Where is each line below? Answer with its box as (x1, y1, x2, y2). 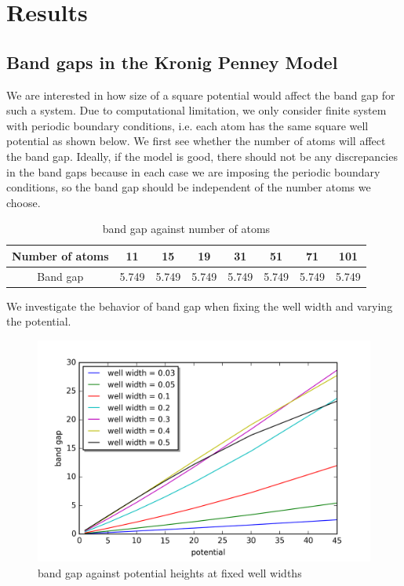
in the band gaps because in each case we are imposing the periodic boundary (6, 163, 380, 180)
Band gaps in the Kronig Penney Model (6, 49, 338, 74)
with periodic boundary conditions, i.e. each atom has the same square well (6, 117, 369, 133)
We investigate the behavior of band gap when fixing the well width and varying (6, 297, 393, 314)
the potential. (6, 313, 71, 329)
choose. (6, 194, 41, 210)
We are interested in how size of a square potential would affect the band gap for (6, 86, 395, 103)
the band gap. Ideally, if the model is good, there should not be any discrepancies (6, 147, 398, 164)
